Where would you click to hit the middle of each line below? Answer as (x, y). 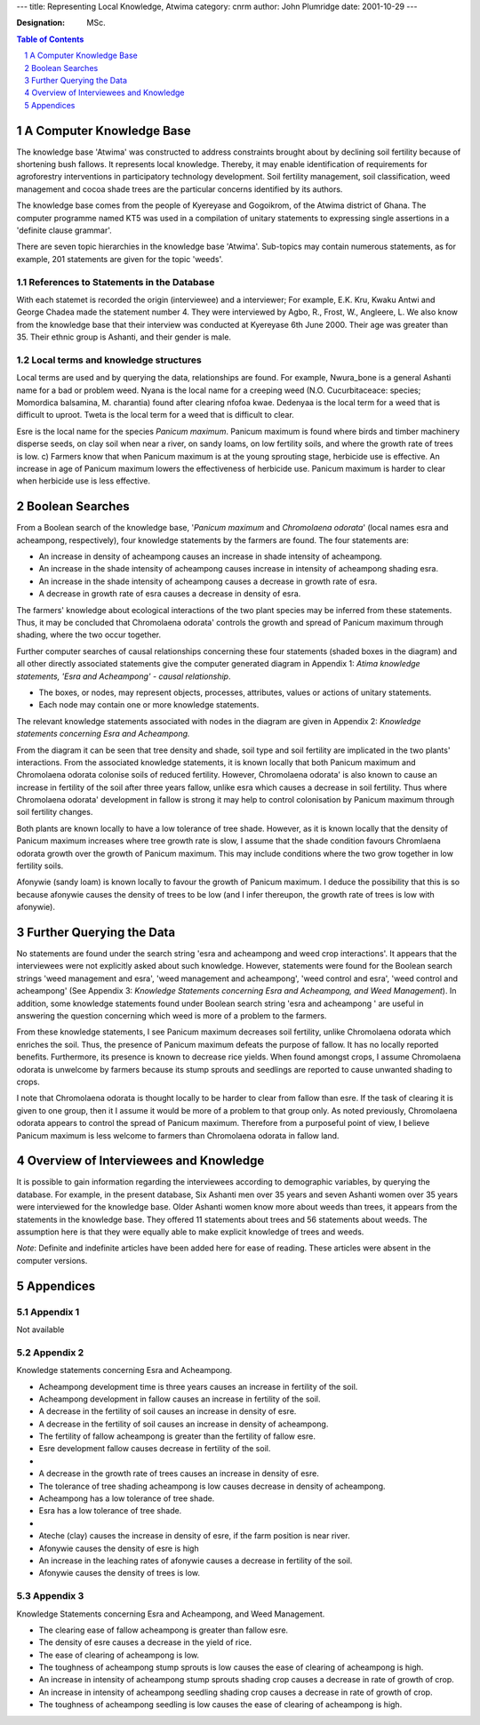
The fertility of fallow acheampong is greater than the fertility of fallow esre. (177, 1436)
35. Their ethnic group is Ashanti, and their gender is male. (124, 337)
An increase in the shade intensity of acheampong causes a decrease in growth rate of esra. (208, 581)
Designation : (41, 23)
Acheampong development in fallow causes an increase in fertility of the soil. (180, 1399)
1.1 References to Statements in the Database (116, 282)
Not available (40, 1330)
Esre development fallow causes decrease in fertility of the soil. (155, 1449)
